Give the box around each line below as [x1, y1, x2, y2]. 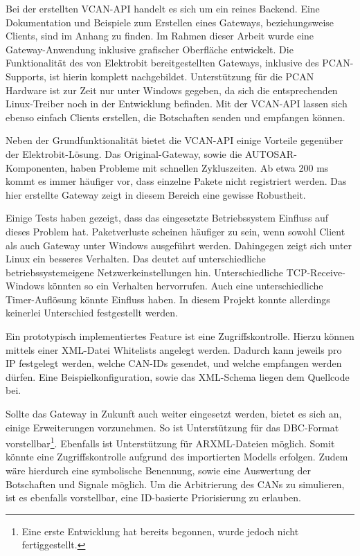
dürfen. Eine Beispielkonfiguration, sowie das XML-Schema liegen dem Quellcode [6, 369, 350, 384]
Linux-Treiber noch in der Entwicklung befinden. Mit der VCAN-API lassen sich [6, 96, 348, 111]
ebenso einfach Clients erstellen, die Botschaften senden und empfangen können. [6, 109, 345, 124]
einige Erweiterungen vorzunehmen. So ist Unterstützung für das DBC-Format [6, 420, 339, 434]
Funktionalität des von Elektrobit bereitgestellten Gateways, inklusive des [6, 55, 319, 70]
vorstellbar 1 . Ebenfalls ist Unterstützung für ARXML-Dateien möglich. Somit [6, 434, 335, 450]
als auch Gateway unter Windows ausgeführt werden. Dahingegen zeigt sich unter [6, 237, 352, 252]
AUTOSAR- [244, 146, 297, 161]
